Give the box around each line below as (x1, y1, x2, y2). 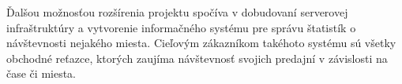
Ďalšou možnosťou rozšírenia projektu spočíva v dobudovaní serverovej (6, 4, 348, 20)
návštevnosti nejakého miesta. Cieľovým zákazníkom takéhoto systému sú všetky (6, 35, 396, 51)
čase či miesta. (6, 65, 77, 82)
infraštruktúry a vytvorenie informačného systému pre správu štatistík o (6, 19, 356, 35)
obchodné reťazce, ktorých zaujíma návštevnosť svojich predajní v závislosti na (6, 49, 388, 66)
